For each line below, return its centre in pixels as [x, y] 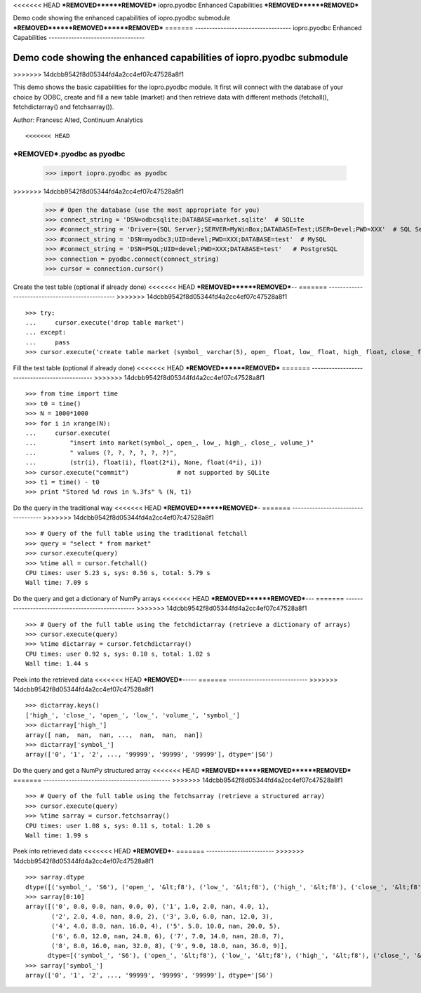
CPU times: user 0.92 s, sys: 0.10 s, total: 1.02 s [118, 654]
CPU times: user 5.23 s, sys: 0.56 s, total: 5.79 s [118, 573]
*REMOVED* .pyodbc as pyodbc [69, 154]
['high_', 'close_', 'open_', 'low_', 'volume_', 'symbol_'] [133, 715]
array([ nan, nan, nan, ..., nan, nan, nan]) [114, 735]
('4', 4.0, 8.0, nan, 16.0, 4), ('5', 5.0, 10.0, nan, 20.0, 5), [166, 926]
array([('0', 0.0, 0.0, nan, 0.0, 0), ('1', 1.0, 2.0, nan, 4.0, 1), [148, 907]
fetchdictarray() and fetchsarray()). [64, 107]
